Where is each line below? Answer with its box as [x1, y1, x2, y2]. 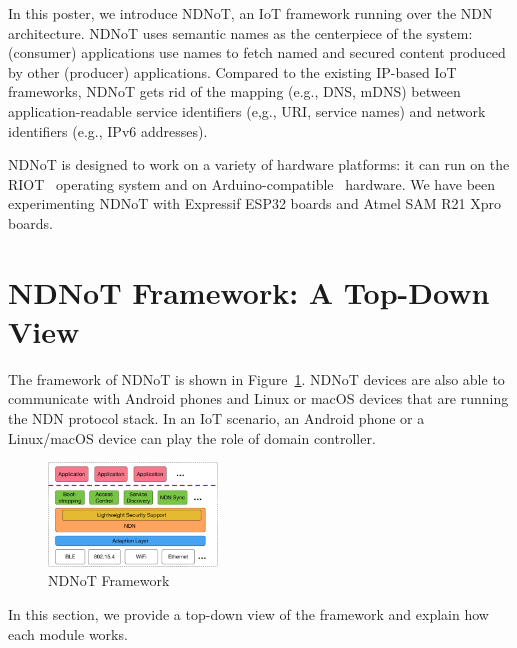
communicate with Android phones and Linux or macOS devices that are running [8, 388, 509, 409]
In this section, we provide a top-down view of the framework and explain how [8, 603, 489, 624]
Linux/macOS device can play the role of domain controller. [8, 427, 376, 448]
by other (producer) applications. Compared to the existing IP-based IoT [8, 61, 457, 82]
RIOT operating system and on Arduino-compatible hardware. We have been [8, 173, 496, 194]
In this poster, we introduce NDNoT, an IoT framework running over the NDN [8, 3, 493, 23]
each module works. [8, 623, 128, 644]
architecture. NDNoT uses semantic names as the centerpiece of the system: [8, 22, 473, 43]
